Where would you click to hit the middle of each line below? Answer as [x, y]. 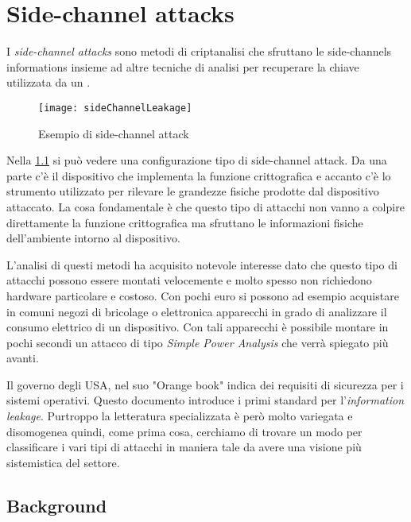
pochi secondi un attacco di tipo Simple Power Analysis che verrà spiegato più [198, 342]
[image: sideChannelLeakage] [115, 108]
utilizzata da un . [48, 82]
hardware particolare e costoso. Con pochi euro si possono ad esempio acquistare [203, 295]
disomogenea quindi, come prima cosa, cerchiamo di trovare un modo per [184, 431]
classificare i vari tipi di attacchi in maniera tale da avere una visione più [184, 447]
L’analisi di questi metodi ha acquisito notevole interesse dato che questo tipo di [202, 264]
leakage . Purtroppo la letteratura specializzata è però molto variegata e [180, 416]
